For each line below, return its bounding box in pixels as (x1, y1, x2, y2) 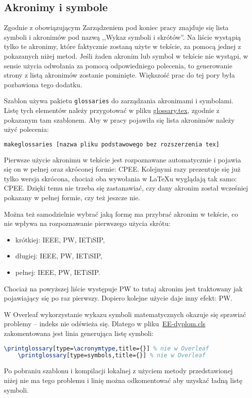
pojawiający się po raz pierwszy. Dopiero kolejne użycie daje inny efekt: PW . (4, 293, 233, 303)
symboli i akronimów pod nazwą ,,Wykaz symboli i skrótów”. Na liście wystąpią (4, 32, 241, 42)
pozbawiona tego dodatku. (4, 79, 83, 89)
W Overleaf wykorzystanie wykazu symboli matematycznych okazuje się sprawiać (4, 309, 246, 319)
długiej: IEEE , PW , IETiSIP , (15, 251, 102, 261)
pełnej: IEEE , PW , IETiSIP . (15, 267, 101, 277)
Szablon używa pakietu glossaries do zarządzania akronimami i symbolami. (4, 96, 234, 106)
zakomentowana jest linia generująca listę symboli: (4, 328, 154, 338)
